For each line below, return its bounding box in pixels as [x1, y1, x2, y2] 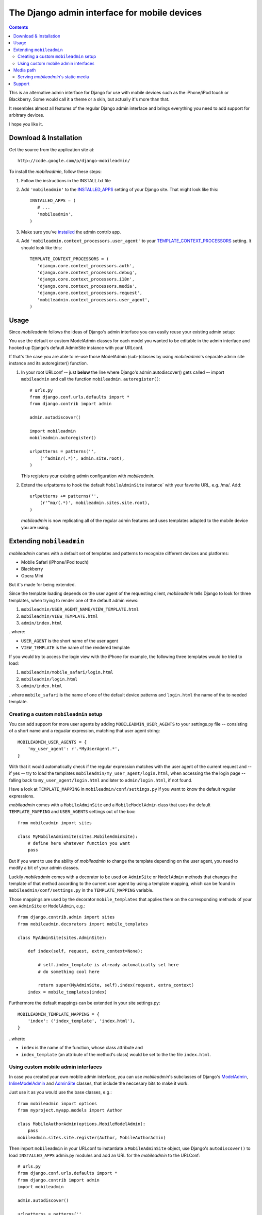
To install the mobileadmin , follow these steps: [9, 169, 102, 174]
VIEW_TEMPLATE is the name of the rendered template [21, 644, 130, 651]
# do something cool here [38, 969, 99, 974]
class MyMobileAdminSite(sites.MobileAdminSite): [17, 833, 138, 839]
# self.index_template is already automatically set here [38, 962, 179, 968]
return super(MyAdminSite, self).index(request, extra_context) [38, 982, 194, 988]
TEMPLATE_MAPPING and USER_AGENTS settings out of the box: [9, 809, 136, 815]
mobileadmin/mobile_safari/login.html [21, 670, 114, 675]
